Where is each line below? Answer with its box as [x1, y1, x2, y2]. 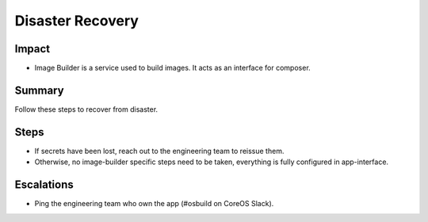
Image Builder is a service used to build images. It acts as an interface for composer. [34, 63, 311, 73]
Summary [14, 83, 64, 97]
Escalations [14, 178, 75, 192]
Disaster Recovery [14, 12, 139, 29]
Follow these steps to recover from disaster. [14, 104, 159, 114]
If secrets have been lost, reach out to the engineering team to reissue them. [34, 146, 285, 155]
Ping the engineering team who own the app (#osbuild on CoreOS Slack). [34, 199, 274, 209]
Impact [14, 42, 51, 55]
